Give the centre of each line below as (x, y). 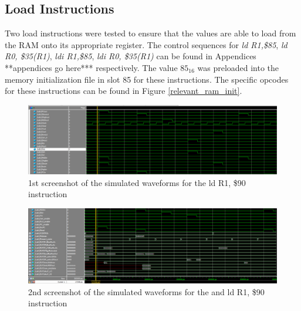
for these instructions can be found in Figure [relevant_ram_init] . (124, 91)
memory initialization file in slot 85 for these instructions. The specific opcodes (147, 79)
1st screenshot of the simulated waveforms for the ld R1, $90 (137, 182)
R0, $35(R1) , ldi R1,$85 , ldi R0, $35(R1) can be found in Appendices (131, 56)
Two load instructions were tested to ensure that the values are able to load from (150, 33)
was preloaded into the (238, 67)
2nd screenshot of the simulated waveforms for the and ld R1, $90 (146, 291)
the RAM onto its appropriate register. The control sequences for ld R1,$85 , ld (146, 44)
